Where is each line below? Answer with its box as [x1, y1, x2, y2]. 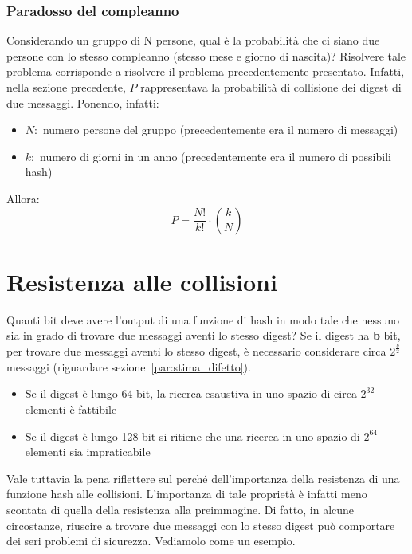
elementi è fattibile [25, 401, 117, 418]
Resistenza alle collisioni [6, 265, 277, 297]
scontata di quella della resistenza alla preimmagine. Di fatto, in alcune [6, 501, 355, 517]
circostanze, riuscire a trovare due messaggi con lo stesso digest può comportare [6, 517, 395, 533]
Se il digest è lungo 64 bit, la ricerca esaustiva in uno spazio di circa [25, 385, 357, 402]
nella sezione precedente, [6, 79, 126, 95]
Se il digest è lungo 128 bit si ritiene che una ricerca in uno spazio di [25, 427, 360, 444]
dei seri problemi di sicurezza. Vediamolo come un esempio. [6, 532, 296, 549]
